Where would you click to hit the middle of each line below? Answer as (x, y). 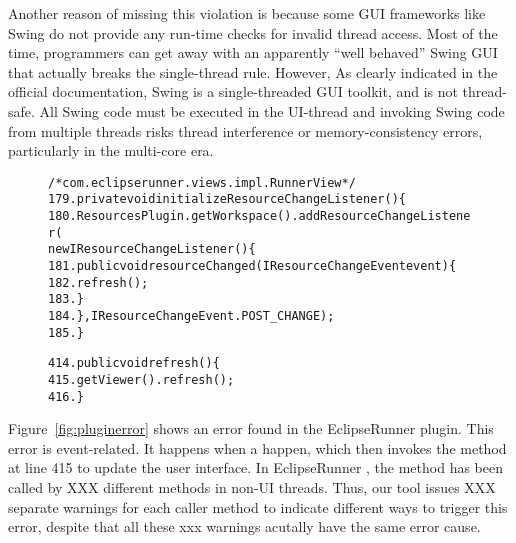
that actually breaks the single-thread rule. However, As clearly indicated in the (253, 71)
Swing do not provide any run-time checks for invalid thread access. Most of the (253, 32)
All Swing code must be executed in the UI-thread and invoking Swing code (272, 110)
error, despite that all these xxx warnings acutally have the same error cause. (244, 526)
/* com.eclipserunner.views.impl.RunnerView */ (202, 182)
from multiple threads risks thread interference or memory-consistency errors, (245, 130)
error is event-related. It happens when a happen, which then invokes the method (257, 447)
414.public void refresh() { (134, 363)
